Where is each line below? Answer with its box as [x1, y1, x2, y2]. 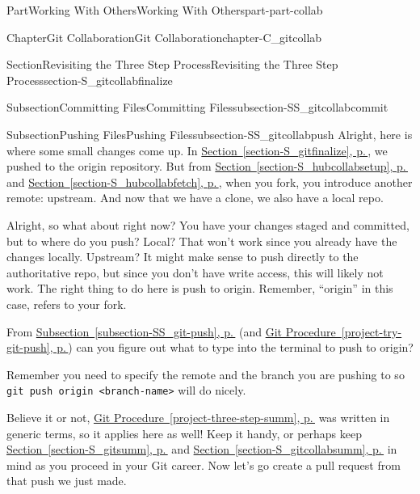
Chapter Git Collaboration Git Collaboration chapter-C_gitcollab [6, 28, 322, 45]
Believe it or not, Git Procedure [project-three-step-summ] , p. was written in [6, 408, 390, 425]
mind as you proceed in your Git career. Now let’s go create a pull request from [6, 456, 401, 473]
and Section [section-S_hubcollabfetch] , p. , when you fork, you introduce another [6, 173, 413, 190]
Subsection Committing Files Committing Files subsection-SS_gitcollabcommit [6, 99, 388, 116]
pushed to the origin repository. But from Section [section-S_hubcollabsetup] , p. [6, 158, 406, 175]
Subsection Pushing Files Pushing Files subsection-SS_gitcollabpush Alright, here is [6, 125, 413, 142]
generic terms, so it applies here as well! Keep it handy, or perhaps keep [6, 424, 362, 441]
